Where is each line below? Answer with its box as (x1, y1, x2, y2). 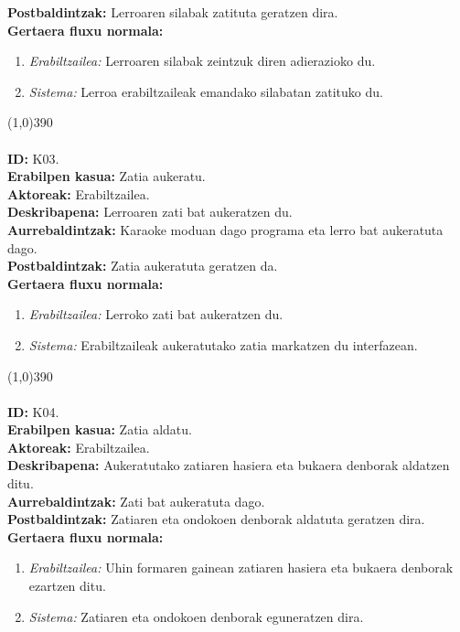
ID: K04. (7, 402, 59, 421)
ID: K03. (7, 148, 59, 167)
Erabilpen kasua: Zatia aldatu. (7, 420, 192, 439)
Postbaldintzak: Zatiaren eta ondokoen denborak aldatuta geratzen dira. (7, 509, 425, 529)
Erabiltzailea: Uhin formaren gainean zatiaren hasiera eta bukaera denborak (28, 558, 454, 577)
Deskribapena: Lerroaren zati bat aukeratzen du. (7, 202, 293, 221)
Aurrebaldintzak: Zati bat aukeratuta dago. (7, 491, 265, 510)
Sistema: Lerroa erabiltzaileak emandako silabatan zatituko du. (28, 81, 383, 101)
